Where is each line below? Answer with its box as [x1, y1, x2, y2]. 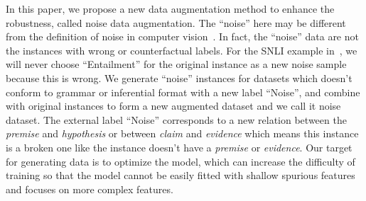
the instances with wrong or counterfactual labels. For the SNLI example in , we [6, 42, 357, 57]
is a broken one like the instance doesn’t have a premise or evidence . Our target [6, 139, 352, 154]
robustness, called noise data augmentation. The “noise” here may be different [6, 15, 346, 30]
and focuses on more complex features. [6, 181, 173, 196]
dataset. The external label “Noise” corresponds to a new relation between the [6, 112, 347, 127]
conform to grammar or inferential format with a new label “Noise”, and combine [6, 84, 360, 99]
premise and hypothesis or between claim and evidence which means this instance [6, 126, 359, 141]
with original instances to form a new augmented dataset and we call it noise [6, 98, 341, 113]
